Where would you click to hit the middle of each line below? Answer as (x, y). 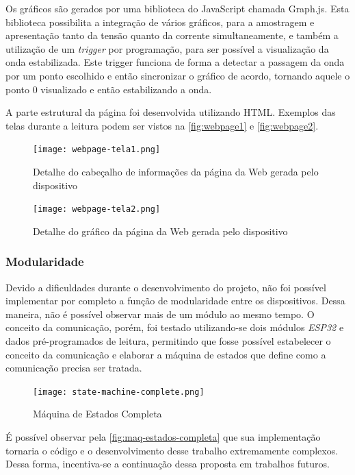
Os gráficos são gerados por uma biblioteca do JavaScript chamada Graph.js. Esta (177, 8)
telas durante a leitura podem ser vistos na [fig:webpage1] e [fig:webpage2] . (162, 125)
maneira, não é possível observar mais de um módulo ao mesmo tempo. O (160, 314)
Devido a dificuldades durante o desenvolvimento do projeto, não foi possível (166, 287)
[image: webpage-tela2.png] (97, 209)
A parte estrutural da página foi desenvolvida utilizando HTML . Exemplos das (171, 112)
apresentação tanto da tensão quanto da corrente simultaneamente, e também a (172, 35)
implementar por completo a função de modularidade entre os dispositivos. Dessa (175, 301)
